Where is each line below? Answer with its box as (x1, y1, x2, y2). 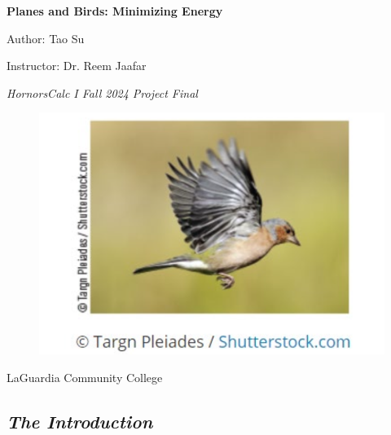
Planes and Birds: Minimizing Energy (7, 2, 223, 19)
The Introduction (7, 408, 153, 433)
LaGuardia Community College (7, 369, 163, 385)
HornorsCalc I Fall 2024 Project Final (7, 84, 198, 101)
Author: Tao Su (7, 29, 85, 46)
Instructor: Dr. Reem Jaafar (7, 57, 147, 74)
